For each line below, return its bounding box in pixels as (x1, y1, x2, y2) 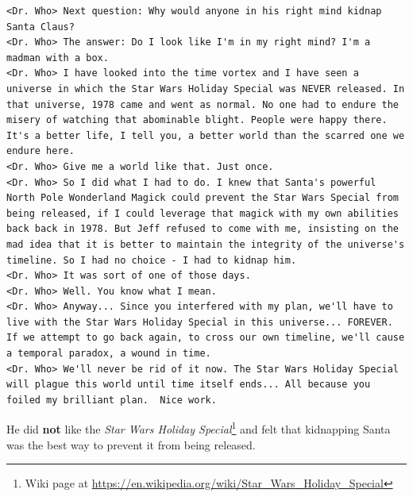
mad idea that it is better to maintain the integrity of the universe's (6, 238, 405, 250)
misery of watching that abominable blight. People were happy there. (6, 114, 388, 126)
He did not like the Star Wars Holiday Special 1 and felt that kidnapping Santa (6, 418, 391, 437)
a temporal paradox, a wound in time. (6, 348, 211, 360)
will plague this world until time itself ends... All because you (6, 379, 371, 391)
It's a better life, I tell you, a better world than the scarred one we (6, 129, 405, 141)
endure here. (6, 145, 75, 157)
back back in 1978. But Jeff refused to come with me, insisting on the (6, 223, 399, 235)
